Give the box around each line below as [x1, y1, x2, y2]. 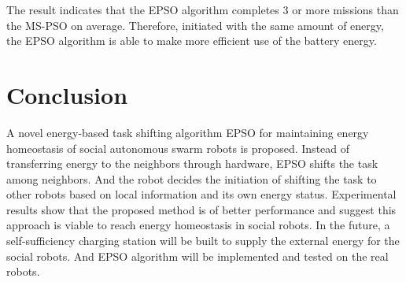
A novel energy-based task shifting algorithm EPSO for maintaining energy [6, 124, 369, 140]
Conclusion [6, 78, 128, 110]
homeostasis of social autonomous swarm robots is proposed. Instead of [6, 139, 350, 156]
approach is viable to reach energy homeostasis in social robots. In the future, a [6, 217, 390, 233]
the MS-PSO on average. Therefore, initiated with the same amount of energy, [6, 17, 384, 33]
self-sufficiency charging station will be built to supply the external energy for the [6, 232, 400, 249]
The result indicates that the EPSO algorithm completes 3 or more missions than [6, 2, 399, 17]
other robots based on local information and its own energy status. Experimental [6, 186, 397, 202]
